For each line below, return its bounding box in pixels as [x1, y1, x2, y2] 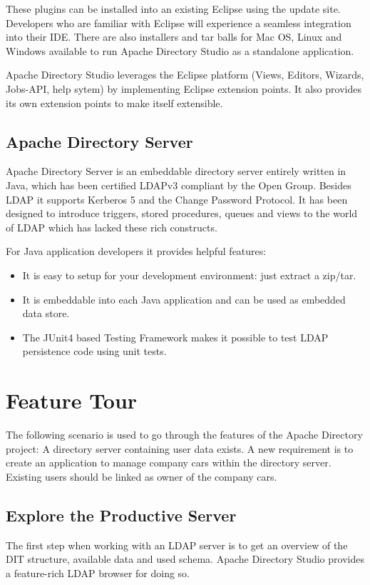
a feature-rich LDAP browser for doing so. [6, 565, 190, 580]
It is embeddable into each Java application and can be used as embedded [22, 291, 346, 306]
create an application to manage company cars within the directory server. [6, 455, 332, 470]
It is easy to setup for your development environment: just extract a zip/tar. [22, 267, 356, 282]
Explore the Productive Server [6, 504, 237, 526]
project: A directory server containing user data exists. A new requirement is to [6, 441, 354, 456]
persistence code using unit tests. [22, 344, 167, 359]
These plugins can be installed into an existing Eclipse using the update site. [6, 1, 341, 16]
